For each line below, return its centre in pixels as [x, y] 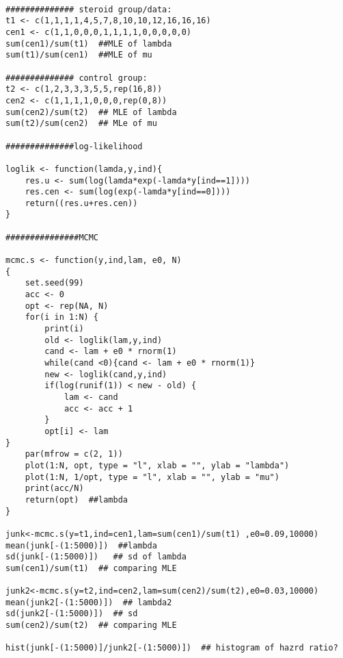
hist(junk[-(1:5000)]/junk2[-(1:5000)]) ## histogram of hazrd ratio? [172, 648]
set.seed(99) [54, 283]
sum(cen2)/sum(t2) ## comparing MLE [91, 625]
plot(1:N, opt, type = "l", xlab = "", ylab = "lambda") [157, 465]
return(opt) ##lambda [76, 499]
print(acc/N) [54, 489]
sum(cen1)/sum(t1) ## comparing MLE [91, 568]
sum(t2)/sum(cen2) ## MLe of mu [81, 124]
